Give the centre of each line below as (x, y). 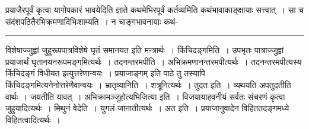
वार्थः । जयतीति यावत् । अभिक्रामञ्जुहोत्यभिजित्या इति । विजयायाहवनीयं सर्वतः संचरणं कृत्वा (145, 96)
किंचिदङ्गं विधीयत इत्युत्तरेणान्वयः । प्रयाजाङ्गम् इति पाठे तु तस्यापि (105, 73)
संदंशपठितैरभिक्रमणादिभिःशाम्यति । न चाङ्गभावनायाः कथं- (92, 21)
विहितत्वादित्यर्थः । (33, 119)
